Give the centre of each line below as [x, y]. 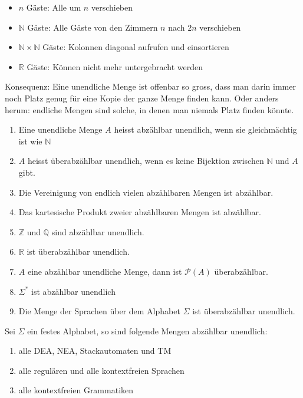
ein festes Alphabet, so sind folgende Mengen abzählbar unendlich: [147, 330]
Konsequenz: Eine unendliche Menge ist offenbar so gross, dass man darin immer [150, 86]
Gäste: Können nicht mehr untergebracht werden [115, 66]
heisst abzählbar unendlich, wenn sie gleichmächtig [205, 129]
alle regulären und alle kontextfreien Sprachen [101, 370]
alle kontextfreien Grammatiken [76, 390]
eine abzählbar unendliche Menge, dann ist [105, 271]
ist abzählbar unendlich [73, 291]
